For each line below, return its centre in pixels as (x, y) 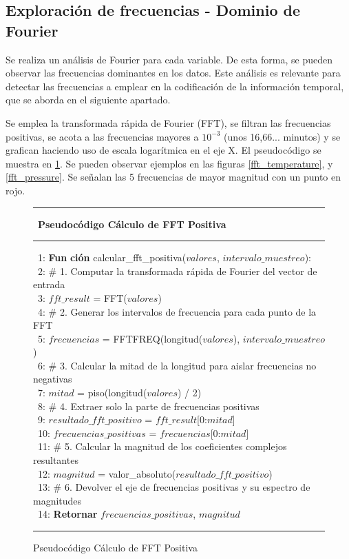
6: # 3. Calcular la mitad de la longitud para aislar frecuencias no (177, 365)
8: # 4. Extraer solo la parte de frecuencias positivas (148, 406)
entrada (49, 284)
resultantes (56, 460)
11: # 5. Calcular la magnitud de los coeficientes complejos (162, 446)
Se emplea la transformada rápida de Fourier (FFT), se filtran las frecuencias (168, 122)
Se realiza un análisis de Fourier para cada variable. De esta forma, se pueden (169, 59)
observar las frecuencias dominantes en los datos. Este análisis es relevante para (173, 73)
